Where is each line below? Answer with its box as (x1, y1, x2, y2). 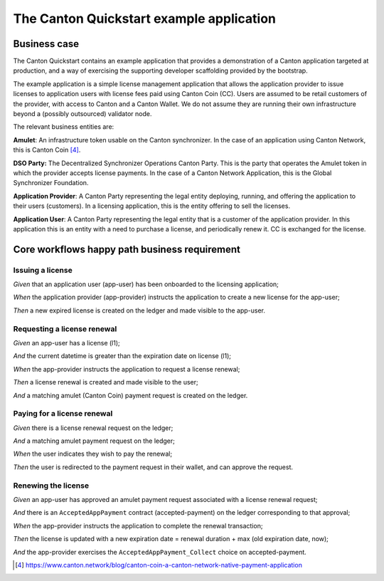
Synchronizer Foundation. (13, 179, 89, 187)
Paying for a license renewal (13, 409, 113, 419)
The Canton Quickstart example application (13, 11, 277, 26)
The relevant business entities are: (13, 122, 114, 131)
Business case (13, 38, 80, 50)
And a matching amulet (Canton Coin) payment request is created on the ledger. (13, 391, 248, 399)
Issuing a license (13, 265, 73, 275)
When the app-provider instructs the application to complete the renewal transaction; (13, 521, 263, 530)
